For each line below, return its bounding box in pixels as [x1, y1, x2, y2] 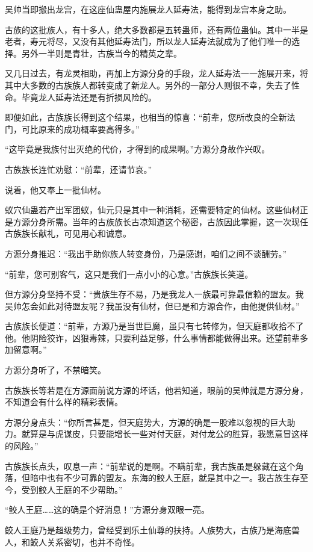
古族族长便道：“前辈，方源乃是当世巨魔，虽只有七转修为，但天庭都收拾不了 [5, 320, 304, 332]
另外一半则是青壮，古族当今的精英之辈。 [21, 46, 182, 59]
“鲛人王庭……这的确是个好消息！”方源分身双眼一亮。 [5, 503, 209, 516]
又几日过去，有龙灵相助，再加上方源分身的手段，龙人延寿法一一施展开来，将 [5, 67, 308, 79]
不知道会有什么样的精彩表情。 [5, 395, 123, 408]
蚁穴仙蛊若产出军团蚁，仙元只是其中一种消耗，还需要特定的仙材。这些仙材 [5, 203, 300, 216]
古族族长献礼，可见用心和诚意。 [5, 227, 131, 240]
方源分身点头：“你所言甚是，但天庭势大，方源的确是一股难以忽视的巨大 [5, 415, 287, 428]
